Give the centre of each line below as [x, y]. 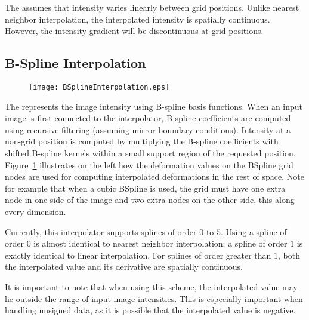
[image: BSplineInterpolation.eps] [99, 87]
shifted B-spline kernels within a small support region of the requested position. [150, 153]
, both [289, 255]
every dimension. [35, 211]
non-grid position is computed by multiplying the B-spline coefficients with [142, 141]
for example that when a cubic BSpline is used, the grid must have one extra [145, 188]
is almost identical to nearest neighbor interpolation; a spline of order [160, 243]
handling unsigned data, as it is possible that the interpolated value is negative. [150, 310]
